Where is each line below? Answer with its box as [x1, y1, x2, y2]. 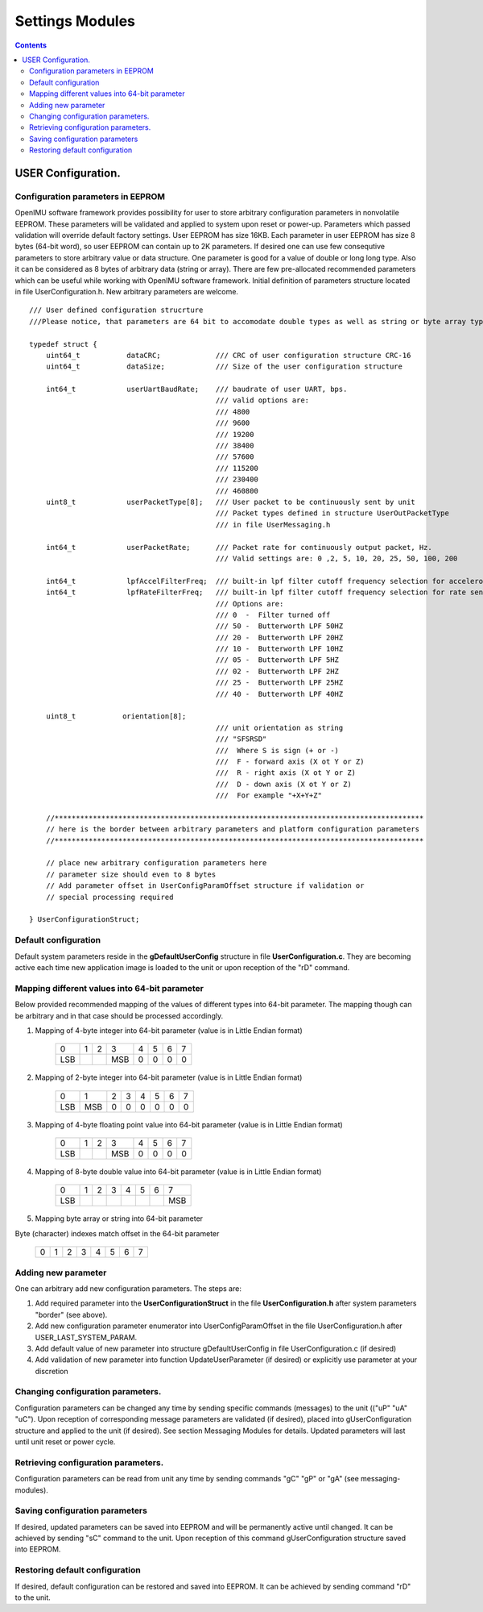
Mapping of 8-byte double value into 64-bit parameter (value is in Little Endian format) [35, 1167, 322, 1177]
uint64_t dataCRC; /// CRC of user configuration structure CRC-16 [45, 351, 411, 360]
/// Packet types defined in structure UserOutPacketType [215, 509, 450, 518]
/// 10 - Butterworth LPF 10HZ [215, 644, 344, 653]
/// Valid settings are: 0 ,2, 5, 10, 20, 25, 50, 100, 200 [215, 553, 458, 563]
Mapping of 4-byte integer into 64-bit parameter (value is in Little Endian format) [35, 1025, 303, 1035]
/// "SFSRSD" [215, 735, 267, 744]
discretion [35, 1366, 68, 1376]
